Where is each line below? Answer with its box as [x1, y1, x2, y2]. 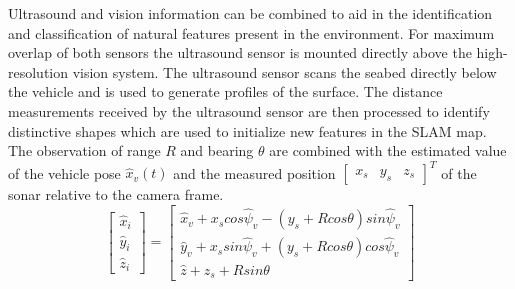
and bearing [180, 140, 254, 161]
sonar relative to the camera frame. [8, 184, 224, 205]
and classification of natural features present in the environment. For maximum [8, 22, 495, 43]
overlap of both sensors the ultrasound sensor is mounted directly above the [8, 42, 472, 63]
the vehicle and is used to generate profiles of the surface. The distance [8, 81, 443, 102]
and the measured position [173, 162, 336, 183]
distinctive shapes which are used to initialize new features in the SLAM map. [8, 120, 487, 141]
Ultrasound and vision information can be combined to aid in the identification [8, 3, 493, 23]
